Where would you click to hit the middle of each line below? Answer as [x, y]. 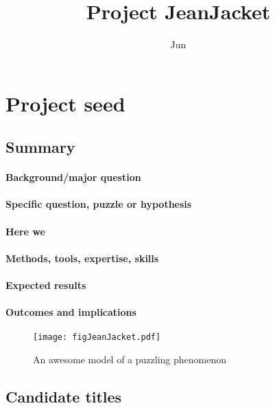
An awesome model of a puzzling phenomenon [130, 359]
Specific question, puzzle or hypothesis [99, 204]
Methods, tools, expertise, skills [82, 258]
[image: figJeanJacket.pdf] [97, 337]
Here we [25, 231]
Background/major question [73, 177]
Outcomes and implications [71, 312]
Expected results [46, 285]
